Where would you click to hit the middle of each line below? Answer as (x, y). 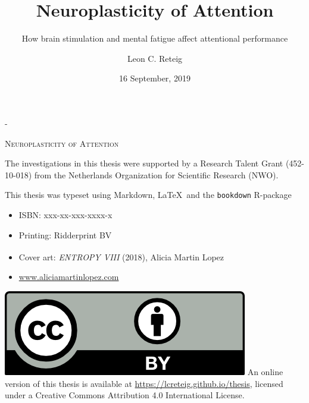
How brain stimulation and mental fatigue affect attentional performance (155, 38)
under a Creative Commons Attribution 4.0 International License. (125, 395)
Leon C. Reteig (155, 58)
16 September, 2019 (155, 78)
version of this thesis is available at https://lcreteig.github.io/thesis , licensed (144, 383)
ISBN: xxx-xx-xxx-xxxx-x (65, 214)
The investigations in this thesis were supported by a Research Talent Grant (144, 163)
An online (265, 371)
